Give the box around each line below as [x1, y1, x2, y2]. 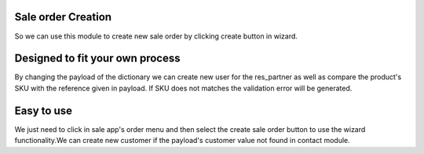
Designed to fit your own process [14, 52, 181, 65]
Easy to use [14, 104, 73, 117]
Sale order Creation [14, 10, 112, 24]
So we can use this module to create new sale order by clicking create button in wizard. [14, 31, 298, 41]
